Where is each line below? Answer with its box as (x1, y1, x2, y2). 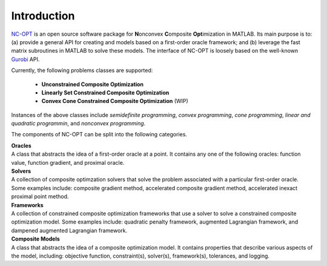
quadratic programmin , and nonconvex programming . (11, 120, 146, 127)
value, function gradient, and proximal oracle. (11, 159, 125, 166)
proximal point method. (11, 193, 69, 200)
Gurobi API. (11, 55, 40, 63)
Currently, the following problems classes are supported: (11, 67, 153, 74)
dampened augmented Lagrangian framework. (11, 227, 128, 234)
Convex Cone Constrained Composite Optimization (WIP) (41, 98, 189, 105)
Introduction (11, 9, 75, 22)
